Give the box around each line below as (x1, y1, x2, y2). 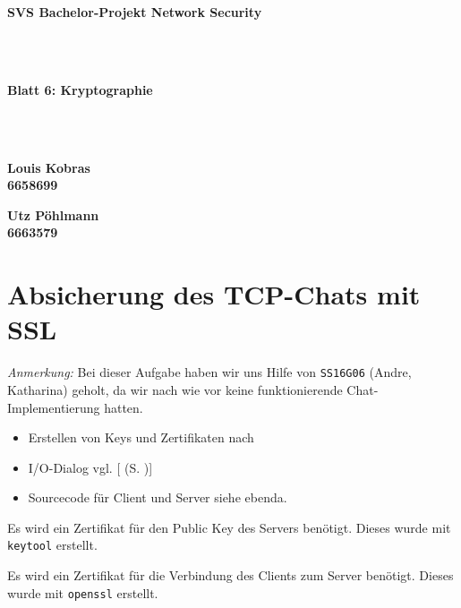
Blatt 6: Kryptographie (7, 80, 153, 98)
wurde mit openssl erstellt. (7, 583, 158, 602)
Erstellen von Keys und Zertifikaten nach (28, 428, 254, 447)
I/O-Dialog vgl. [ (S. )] (28, 458, 153, 476)
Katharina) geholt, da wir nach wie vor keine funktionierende (7, 380, 343, 398)
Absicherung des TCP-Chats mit (7, 276, 421, 313)
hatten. (104, 398, 143, 416)
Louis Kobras (7, 158, 90, 176)
